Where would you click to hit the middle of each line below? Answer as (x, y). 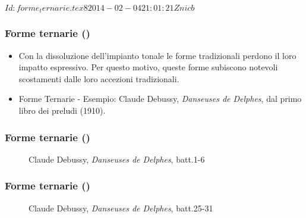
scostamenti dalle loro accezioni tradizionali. (99, 78)
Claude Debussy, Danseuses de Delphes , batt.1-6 (117, 159)
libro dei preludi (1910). (62, 110)
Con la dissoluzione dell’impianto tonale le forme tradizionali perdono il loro (157, 55)
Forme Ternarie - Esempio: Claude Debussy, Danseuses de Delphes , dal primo (160, 99)
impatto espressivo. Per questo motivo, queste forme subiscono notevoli (148, 67)
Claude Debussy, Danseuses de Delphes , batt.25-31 (121, 208)
